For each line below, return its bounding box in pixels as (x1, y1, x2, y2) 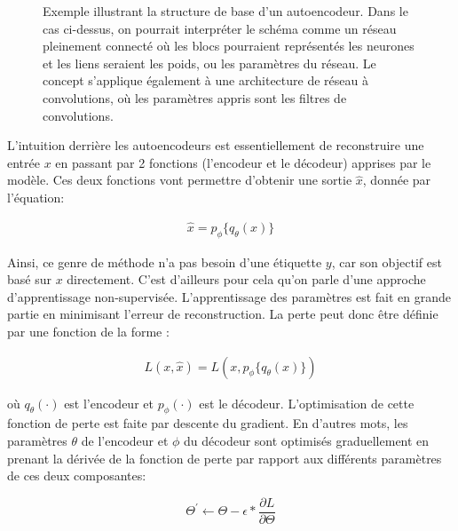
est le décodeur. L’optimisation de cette (199, 393, 415, 412)
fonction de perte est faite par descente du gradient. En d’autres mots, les (7, 414, 408, 432)
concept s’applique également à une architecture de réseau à (43, 71, 368, 90)
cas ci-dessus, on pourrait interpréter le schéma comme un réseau (43, 19, 397, 37)
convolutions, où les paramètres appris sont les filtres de (43, 88, 347, 107)
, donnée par (362, 170, 431, 189)
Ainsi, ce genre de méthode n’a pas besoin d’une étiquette (7, 252, 322, 271)
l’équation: (7, 187, 65, 206)
